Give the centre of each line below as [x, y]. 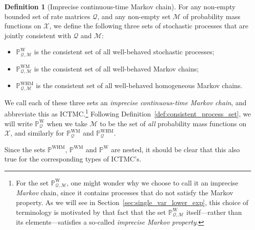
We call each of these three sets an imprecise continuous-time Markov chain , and [126, 102]
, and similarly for [37, 133]
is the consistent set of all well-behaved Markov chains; [116, 68]
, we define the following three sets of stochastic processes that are [149, 26]
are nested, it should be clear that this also [175, 149]
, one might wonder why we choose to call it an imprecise [152, 182]
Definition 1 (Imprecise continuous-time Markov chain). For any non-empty [120, 6]
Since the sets [25, 149]
